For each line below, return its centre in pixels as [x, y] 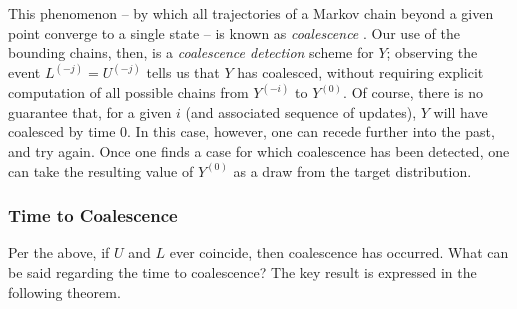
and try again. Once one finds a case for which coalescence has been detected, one [259, 151]
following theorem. [64, 291]
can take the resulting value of [101, 170]
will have [460, 111]
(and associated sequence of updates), [301, 111]
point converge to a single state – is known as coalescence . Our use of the [234, 32]
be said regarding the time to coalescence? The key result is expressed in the [242, 272]
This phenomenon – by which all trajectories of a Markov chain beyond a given [251, 13]
